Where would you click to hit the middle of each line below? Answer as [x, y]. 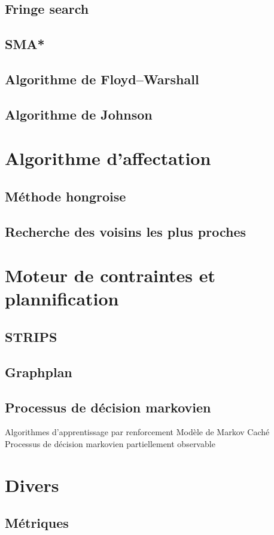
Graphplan [39, 372]
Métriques [37, 523]
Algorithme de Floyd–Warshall [102, 79]
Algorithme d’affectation [108, 158]
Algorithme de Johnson [79, 114]
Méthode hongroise [66, 196]
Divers [32, 484]
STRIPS [31, 337]
